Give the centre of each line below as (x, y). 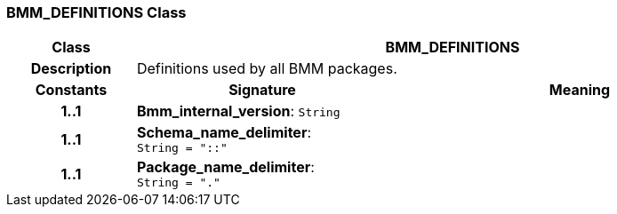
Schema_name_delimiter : (224, 133)
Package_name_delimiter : (225, 167)
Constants (71, 90)
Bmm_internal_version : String (238, 111)
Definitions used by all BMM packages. (267, 69)
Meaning (580, 90)
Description (71, 69)
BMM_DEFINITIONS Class (96, 12)
